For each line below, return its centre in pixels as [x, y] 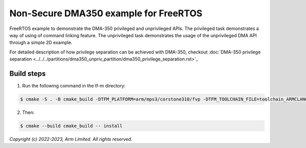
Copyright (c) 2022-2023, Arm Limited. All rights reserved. [71, 139]
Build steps [28, 73]
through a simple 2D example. [41, 43]
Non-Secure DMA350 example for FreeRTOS [106, 13]
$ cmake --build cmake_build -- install [71, 126]
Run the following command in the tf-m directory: [74, 86]
